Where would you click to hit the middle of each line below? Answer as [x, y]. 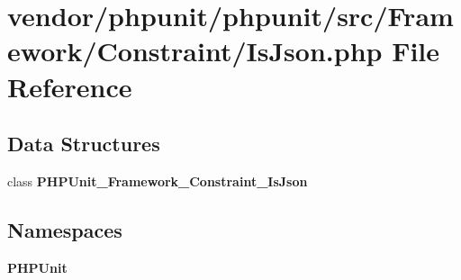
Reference [70, 86]
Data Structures [84, 144]
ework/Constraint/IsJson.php [195, 51]
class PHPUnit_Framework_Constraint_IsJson [158, 181]
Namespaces [65, 229]
